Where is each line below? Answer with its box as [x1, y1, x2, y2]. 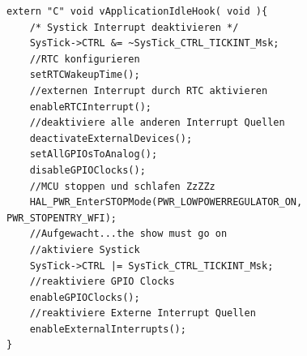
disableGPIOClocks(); [29, 164, 146, 176]
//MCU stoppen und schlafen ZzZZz [29, 180, 215, 192]
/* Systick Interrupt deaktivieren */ [29, 21, 239, 33]
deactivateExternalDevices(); [29, 132, 193, 144]
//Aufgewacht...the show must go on [29, 228, 228, 240]
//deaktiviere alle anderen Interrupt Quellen [29, 117, 285, 129]
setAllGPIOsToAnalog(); [29, 148, 158, 161]
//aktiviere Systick [29, 243, 140, 255]
